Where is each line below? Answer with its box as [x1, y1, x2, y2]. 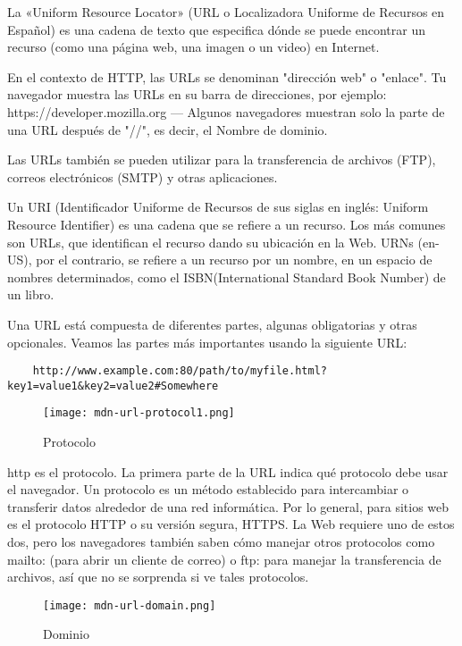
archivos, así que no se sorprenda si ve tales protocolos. [7, 567, 309, 586]
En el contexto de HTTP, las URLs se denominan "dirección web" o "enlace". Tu [7, 67, 447, 86]
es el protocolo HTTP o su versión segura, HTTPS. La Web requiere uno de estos [7, 515, 455, 533]
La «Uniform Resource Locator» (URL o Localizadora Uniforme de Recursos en [7, 3, 445, 21]
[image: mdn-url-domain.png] [43, 599, 216, 612]
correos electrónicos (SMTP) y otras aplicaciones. [7, 167, 278, 186]
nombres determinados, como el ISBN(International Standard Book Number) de [7, 267, 446, 286]
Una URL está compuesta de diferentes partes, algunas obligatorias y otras [7, 315, 417, 333]
